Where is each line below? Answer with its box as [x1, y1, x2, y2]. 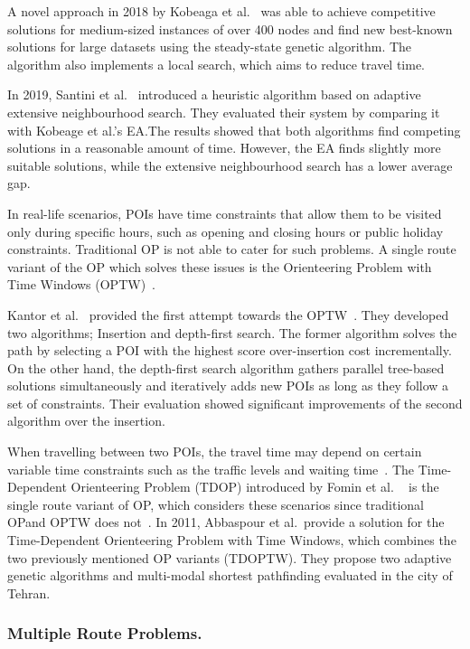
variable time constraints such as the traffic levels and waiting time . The [7, 459, 415, 478]
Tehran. [7, 583, 51, 602]
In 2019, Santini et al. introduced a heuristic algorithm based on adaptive [7, 85, 421, 104]
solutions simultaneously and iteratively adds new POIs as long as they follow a [7, 376, 449, 395]
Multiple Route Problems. [7, 622, 202, 644]
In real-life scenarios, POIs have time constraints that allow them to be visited [7, 203, 442, 222]
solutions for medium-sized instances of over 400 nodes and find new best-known [7, 19, 453, 38]
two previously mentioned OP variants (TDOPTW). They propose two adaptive [7, 548, 452, 567]
